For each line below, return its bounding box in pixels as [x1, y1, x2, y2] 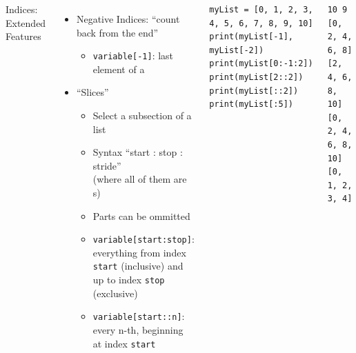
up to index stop [92, 272, 165, 287]
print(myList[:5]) [209, 99, 293, 110]
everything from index [92, 245, 186, 259]
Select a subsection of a [92, 108, 192, 123]
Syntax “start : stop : [92, 145, 183, 159]
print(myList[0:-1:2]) [209, 59, 313, 69]
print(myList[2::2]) [209, 72, 304, 82]
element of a [92, 61, 145, 76]
